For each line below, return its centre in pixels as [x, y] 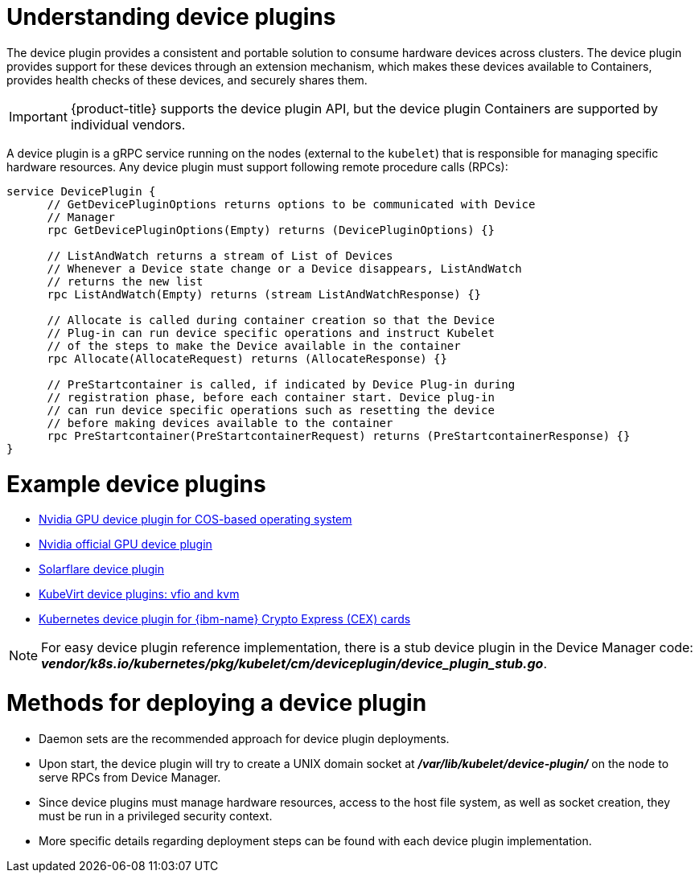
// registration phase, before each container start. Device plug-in [271, 397]
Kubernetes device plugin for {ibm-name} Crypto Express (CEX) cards [225, 619]
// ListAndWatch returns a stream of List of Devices [220, 255]
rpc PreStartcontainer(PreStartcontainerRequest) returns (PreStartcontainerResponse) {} [339, 435]
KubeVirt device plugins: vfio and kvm [139, 594]
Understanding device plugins [171, 17]
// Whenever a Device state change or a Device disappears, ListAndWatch [284, 268]
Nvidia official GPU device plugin [125, 544]
